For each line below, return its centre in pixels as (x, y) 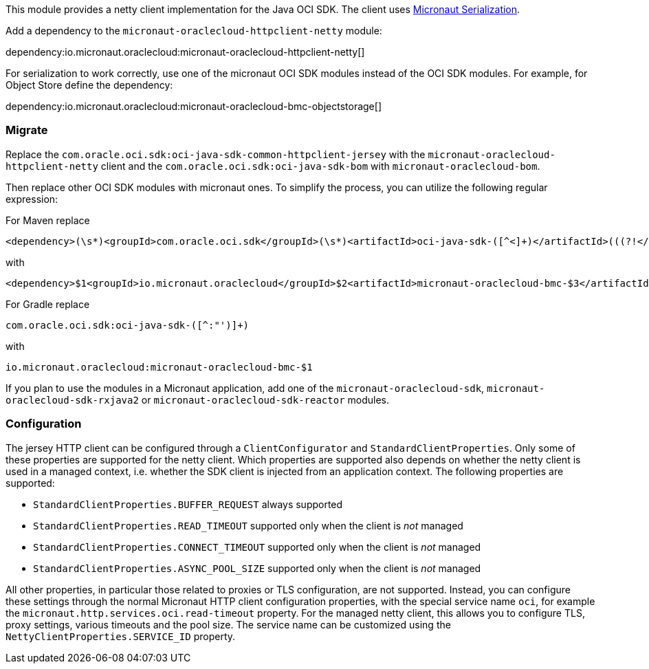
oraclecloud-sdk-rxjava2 (72, 400)
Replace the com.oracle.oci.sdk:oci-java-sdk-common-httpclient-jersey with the (216, 154)
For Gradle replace (48, 304)
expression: (32, 199)
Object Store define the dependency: (89, 85)
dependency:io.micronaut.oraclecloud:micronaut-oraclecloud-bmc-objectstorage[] (194, 106)
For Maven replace (48, 220)
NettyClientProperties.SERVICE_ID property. (121, 636)
